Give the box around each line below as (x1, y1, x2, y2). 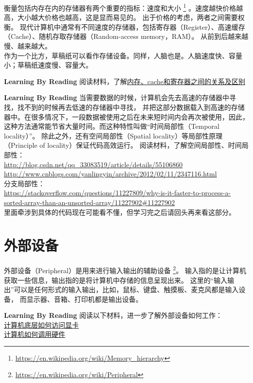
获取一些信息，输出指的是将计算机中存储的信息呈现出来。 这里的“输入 (4, 275, 228, 285)
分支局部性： (4, 178, 45, 188)
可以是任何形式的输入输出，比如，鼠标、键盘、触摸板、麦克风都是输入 (14, 284, 239, 295)
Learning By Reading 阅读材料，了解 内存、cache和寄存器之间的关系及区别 (4, 76, 246, 86)
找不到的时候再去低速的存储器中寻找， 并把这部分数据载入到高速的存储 (17, 102, 245, 112)
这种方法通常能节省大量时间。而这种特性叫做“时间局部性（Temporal (4, 121, 219, 131)
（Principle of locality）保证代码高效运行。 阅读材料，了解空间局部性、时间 (4, 140, 242, 150)
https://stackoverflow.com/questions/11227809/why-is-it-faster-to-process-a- (4, 188, 231, 198)
